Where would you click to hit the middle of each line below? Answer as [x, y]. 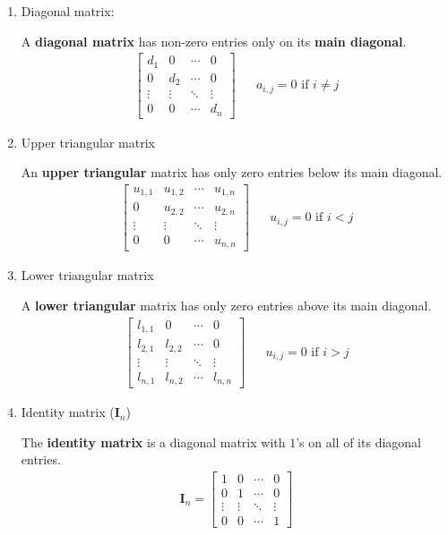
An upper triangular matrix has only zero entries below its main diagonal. [232, 172]
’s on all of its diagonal [358, 442]
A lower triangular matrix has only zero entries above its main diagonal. [226, 306]
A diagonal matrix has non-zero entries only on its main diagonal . [214, 41]
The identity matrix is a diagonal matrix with [153, 442]
